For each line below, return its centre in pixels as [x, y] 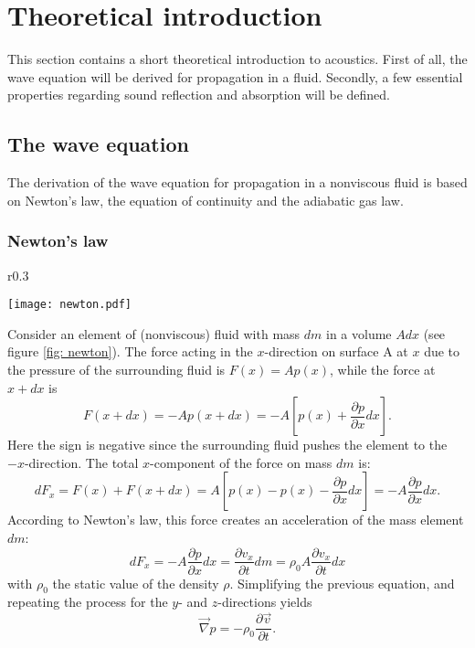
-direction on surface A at [336, 351]
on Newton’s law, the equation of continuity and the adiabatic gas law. [206, 200]
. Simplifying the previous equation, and [342, 583]
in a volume [359, 333]
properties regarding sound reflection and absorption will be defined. [199, 95]
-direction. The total [81, 462]
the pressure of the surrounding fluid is [116, 369]
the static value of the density [136, 583]
